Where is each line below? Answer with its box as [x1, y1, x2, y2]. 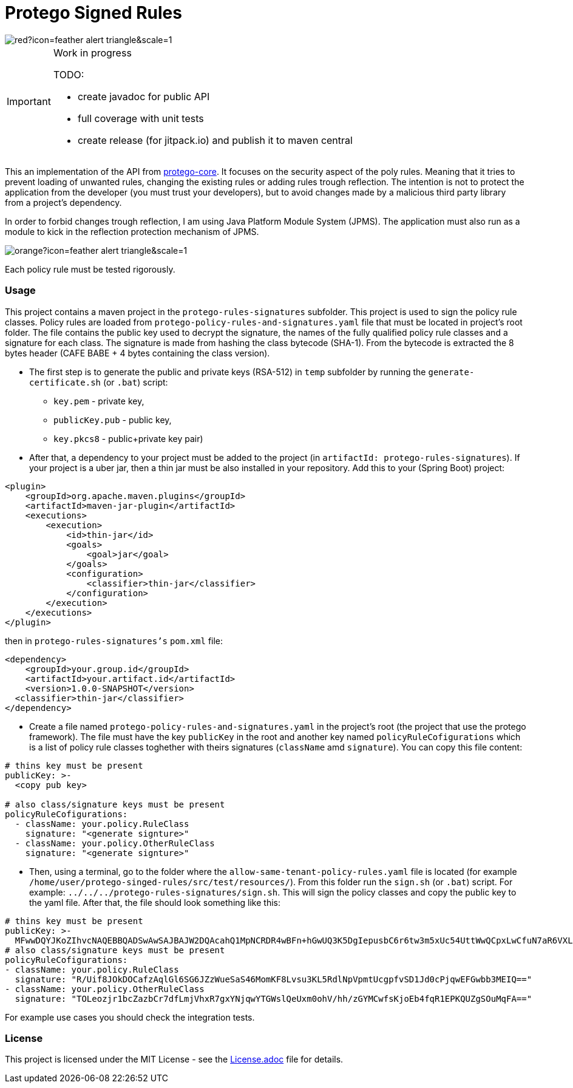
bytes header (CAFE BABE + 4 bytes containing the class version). [5, 347, 270, 358]
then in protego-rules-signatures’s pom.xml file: [5, 635, 223, 646]
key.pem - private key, [53, 395, 144, 406]
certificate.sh [29, 377, 101, 387]
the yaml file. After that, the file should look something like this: [29, 897, 280, 908]
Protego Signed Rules [5, 2, 182, 23]
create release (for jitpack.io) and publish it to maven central [77, 134, 353, 146]
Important [7, 95, 51, 107]
